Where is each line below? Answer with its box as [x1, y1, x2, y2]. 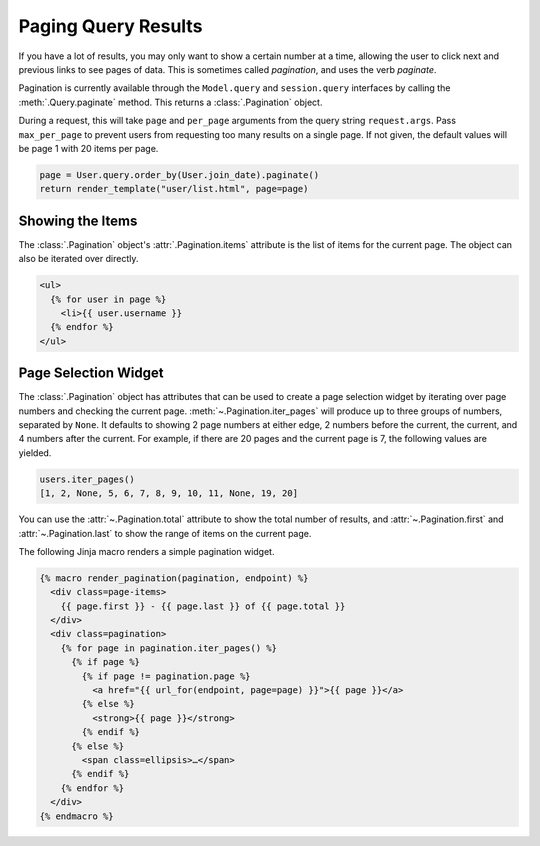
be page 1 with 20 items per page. [18, 142, 159, 154]
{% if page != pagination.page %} [81, 670, 251, 682]
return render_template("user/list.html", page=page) [39, 183, 309, 195]
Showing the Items [18, 212, 138, 229]
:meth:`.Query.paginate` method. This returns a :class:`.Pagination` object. [18, 96, 323, 108]
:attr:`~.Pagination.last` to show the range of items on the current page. [18, 527, 312, 539]
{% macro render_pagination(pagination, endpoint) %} [39, 572, 309, 584]
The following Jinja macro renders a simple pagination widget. [18, 545, 275, 557]
